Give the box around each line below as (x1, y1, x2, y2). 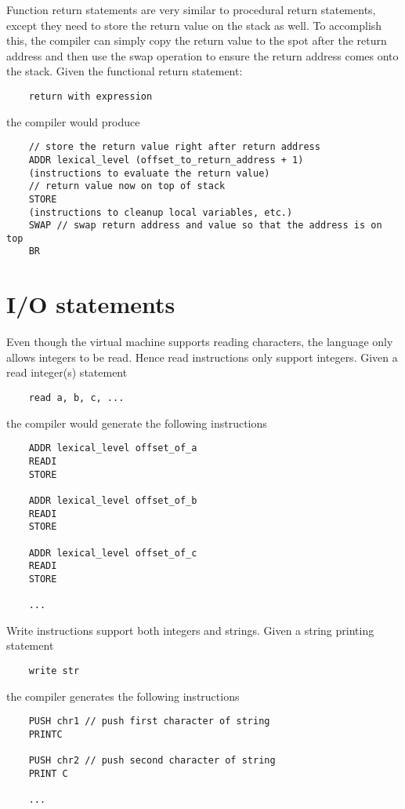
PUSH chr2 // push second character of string (28, 755, 276, 767)
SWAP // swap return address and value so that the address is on (28, 220, 382, 231)
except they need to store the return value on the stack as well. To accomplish (6, 16, 382, 33)
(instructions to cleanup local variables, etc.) (28, 206, 293, 218)
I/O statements (6, 288, 175, 320)
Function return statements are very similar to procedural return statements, (6, 2, 376, 17)
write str (28, 665, 80, 676)
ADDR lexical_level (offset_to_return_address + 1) (28, 154, 304, 166)
